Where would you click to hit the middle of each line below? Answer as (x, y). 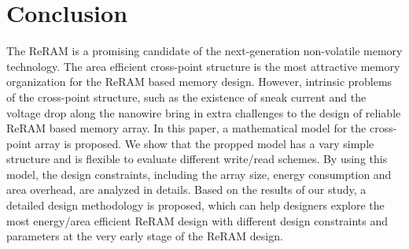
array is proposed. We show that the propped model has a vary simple (204, 143)
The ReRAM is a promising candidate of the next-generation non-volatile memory (204, 51)
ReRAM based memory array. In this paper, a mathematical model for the (186, 128)
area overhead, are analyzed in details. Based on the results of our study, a (186, 190)
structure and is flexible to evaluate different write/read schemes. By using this (197, 159)
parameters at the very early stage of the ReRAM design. (145, 236)
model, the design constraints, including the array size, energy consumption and (199, 174)
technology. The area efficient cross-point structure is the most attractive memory (203, 66)
